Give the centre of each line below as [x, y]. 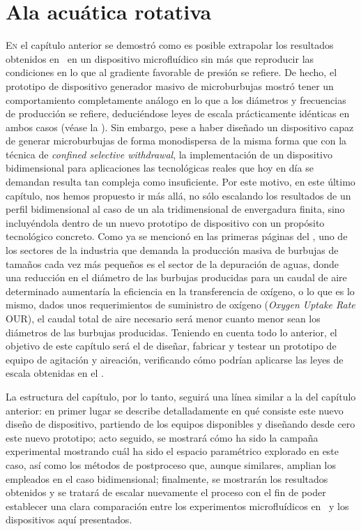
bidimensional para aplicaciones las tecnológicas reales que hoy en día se [160, 168]
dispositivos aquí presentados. [69, 519]
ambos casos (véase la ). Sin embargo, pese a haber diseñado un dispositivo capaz [180, 127]
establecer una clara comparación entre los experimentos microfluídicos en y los [177, 506]
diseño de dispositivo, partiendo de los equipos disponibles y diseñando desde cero [180, 424]
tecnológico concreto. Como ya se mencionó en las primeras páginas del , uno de [177, 236]
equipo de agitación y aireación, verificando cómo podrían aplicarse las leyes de [175, 359]
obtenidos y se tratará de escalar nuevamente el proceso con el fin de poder [166, 492]
